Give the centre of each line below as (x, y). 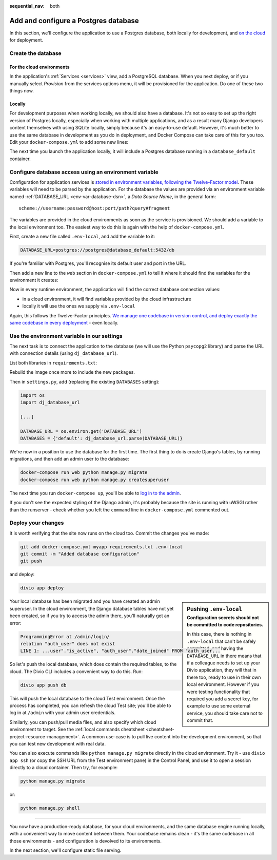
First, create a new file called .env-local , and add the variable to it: (82, 237)
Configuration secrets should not (223, 617)
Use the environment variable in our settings (66, 336)
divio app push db (43, 685)
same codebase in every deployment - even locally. (64, 322)
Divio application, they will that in (222, 670)
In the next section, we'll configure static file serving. (65, 850)
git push (31, 561)
